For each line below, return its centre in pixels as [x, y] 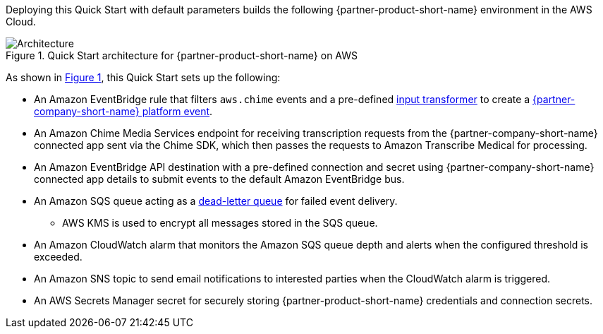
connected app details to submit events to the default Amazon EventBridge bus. [219, 179]
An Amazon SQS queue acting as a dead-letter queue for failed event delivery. [216, 201]
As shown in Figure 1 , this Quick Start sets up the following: [143, 77]
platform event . [177, 111]
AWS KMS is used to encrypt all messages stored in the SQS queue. [220, 223]
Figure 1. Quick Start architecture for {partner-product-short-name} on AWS [182, 55]
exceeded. [58, 257]
